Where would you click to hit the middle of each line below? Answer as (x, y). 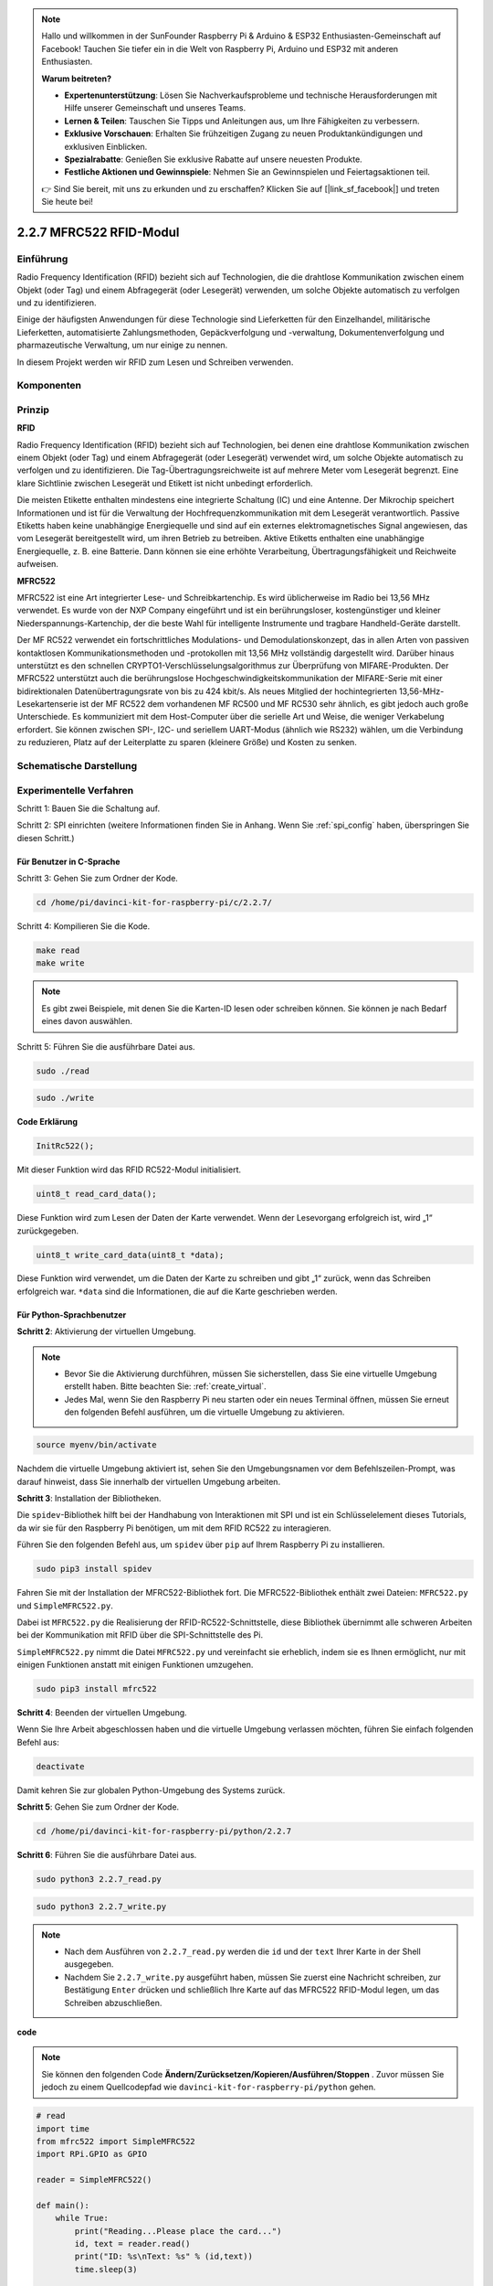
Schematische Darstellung (77, 766)
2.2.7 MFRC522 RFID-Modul (98, 232)
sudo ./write (65, 1098)
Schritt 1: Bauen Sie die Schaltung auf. (88, 808)
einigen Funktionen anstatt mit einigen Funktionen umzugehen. (135, 1665)
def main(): (63, 2205)
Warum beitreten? (77, 79)
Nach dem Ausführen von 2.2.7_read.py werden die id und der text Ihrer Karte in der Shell (243, 1951)
